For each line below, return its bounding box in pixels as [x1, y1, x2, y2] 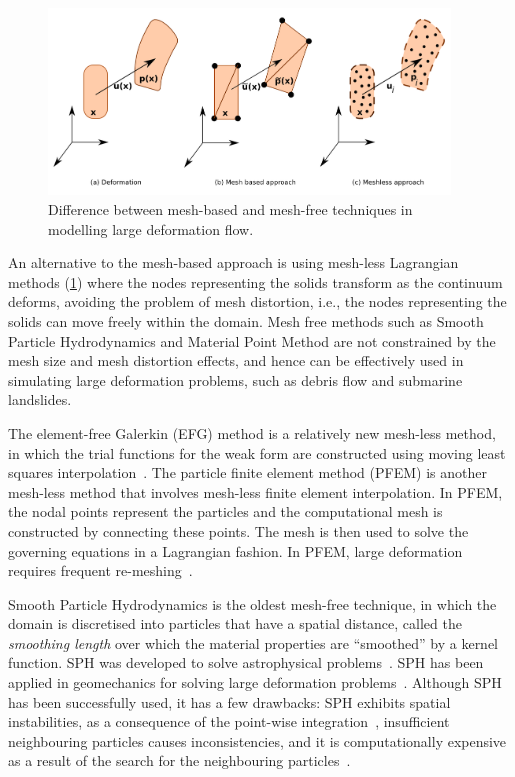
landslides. [8, 389, 72, 410]
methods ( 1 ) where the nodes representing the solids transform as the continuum [8, 271, 503, 292]
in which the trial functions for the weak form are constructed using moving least [8, 442, 506, 463]
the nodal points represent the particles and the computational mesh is [8, 501, 443, 522]
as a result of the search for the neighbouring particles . [8, 750, 351, 771]
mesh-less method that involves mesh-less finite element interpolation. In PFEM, [8, 481, 503, 502]
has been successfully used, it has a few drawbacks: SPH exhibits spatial [8, 691, 451, 712]
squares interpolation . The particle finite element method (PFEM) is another [8, 462, 487, 483]
